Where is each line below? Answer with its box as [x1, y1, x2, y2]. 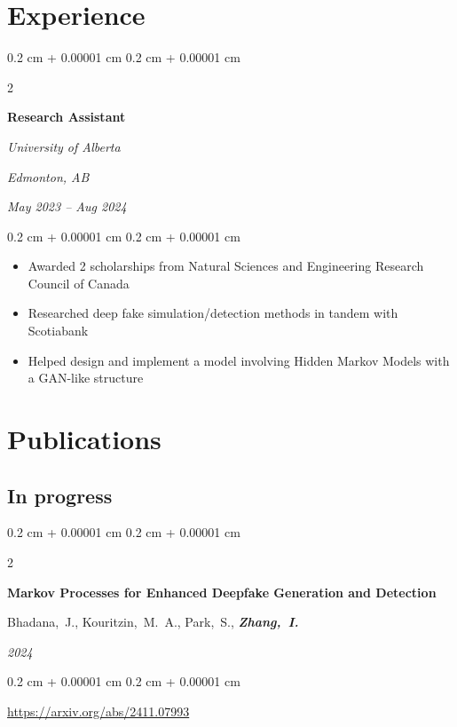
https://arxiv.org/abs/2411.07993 [7, 701, 190, 720]
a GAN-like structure [28, 368, 144, 387]
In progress [7, 481, 113, 509]
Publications [7, 421, 162, 457]
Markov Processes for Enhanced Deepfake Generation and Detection [7, 582, 437, 601]
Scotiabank [28, 321, 89, 340]
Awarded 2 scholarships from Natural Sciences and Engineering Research [28, 257, 424, 275]
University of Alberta [7, 137, 121, 155]
